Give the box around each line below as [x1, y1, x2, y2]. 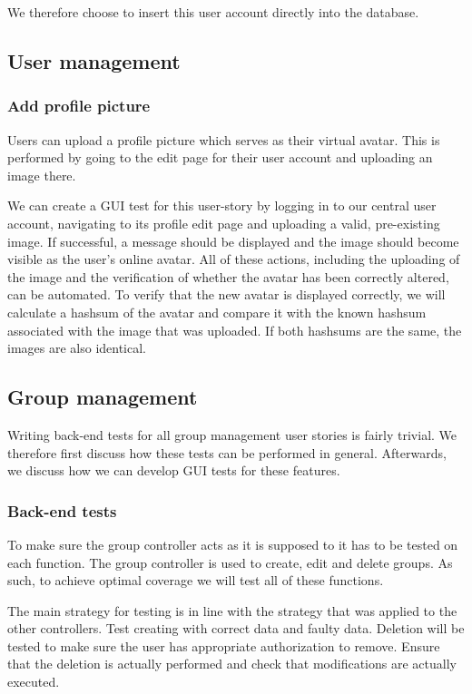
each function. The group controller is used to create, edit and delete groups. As [7, 552, 453, 572]
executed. [7, 672, 60, 691]
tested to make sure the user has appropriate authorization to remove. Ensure [7, 636, 440, 655]
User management [7, 46, 181, 74]
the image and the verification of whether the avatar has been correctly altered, [7, 267, 449, 286]
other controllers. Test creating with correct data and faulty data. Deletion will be [7, 619, 465, 638]
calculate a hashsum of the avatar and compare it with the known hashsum [7, 302, 427, 321]
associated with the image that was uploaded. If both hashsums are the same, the [7, 320, 462, 339]
